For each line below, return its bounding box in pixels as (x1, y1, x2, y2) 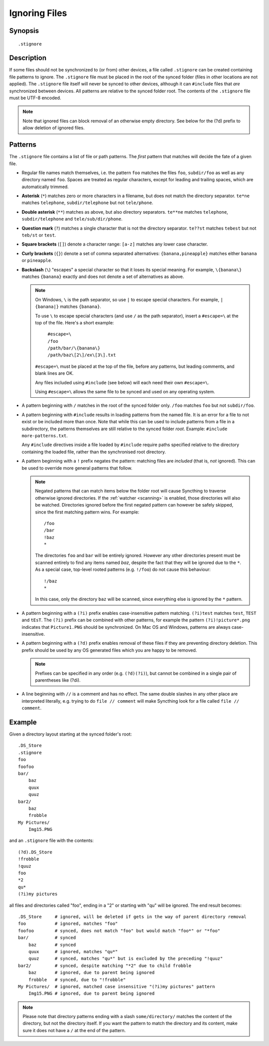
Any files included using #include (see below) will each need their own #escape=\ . (35, 379, 209, 385)
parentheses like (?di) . (35, 677, 81, 683)
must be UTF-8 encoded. (9, 95, 62, 101)
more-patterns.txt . (21, 433, 68, 439)
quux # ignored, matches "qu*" (28, 949, 118, 954)
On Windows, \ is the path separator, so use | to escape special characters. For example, (35, 296, 219, 302)
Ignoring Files (9, 7, 67, 18)
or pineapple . (21, 258, 52, 263)
